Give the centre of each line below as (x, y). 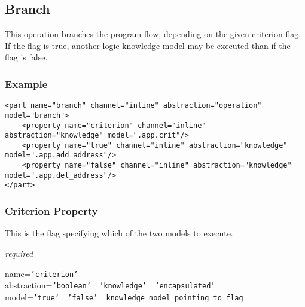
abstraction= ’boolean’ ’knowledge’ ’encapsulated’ (110, 285)
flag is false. (26, 57)
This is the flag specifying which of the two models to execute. (119, 233)
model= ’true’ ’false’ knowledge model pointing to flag (124, 297)
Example (26, 83)
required (19, 253)
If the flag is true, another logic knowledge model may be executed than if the (148, 45)
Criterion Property (51, 211)
